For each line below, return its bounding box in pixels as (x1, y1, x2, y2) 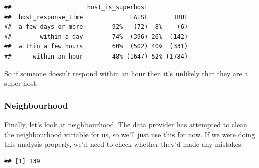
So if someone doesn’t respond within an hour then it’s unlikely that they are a (4, 68, 248, 78)
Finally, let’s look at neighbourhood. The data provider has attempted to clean (4, 119, 247, 129)
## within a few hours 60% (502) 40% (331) (4, 43, 188, 50)
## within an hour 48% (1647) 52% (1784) (4, 52, 188, 60)
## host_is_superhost (4, 4, 148, 11)
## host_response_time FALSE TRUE (4, 13, 188, 21)
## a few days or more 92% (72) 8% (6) (4, 23, 188, 31)
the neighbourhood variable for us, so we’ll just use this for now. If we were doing (4, 129, 255, 139)
